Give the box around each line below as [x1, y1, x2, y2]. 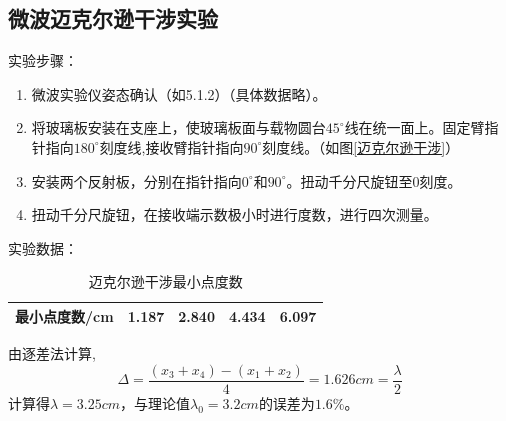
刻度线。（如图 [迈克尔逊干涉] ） [262, 136, 460, 157]
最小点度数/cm [15, 305, 114, 326]
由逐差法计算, [8, 343, 96, 364]
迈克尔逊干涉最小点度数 [88, 271, 243, 292]
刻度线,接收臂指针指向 [99, 136, 244, 157]
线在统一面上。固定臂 [344, 117, 485, 138]
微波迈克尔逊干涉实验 [8, 3, 218, 34]
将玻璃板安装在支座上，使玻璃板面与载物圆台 [31, 117, 326, 138]
